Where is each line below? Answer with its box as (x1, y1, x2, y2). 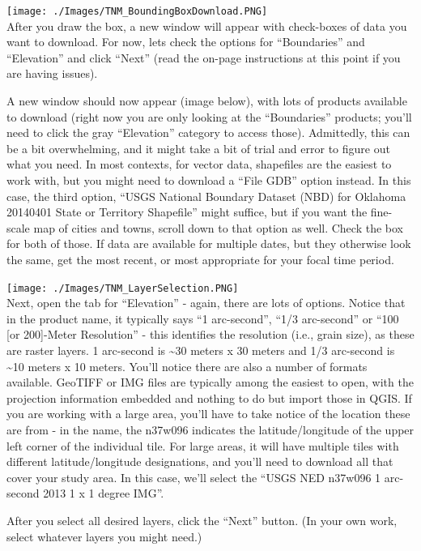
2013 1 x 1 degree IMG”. (43, 485, 164, 502)
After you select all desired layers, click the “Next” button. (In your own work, (6, 511, 398, 528)
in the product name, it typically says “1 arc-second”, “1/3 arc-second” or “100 (6, 310, 399, 327)
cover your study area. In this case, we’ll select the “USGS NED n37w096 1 (6, 468, 381, 485)
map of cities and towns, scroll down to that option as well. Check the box (33, 219, 403, 236)
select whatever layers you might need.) (6, 528, 202, 545)
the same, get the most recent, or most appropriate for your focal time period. (6, 250, 394, 267)
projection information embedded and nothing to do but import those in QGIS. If (6, 389, 412, 406)
